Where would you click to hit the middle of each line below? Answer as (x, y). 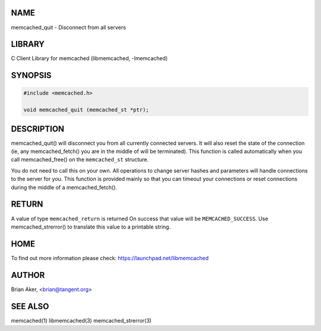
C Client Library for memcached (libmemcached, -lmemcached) (89, 58)
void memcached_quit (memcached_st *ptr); (86, 110)
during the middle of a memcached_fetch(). (64, 187)
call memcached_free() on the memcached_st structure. (80, 160)
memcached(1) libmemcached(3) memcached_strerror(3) (81, 320)
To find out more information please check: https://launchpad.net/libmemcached (110, 258)
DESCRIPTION (38, 129)
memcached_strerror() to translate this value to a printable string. (91, 227)
